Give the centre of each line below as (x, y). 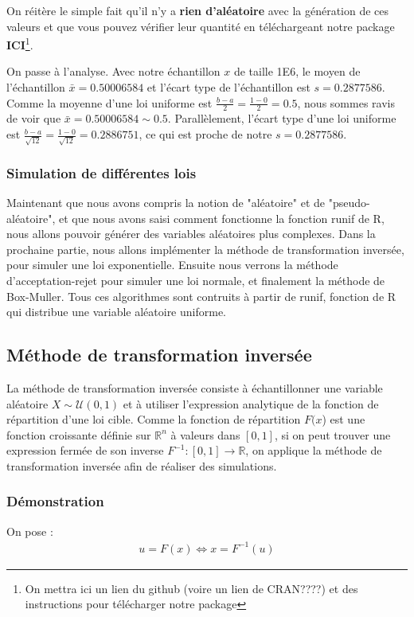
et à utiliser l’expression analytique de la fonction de (251, 403)
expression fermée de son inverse (85, 450)
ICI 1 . (20, 43)
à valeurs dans (205, 434)
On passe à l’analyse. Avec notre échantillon (113, 71)
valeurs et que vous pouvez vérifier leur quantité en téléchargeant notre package (201, 26)
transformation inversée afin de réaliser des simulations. (142, 465)
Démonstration (55, 501)
